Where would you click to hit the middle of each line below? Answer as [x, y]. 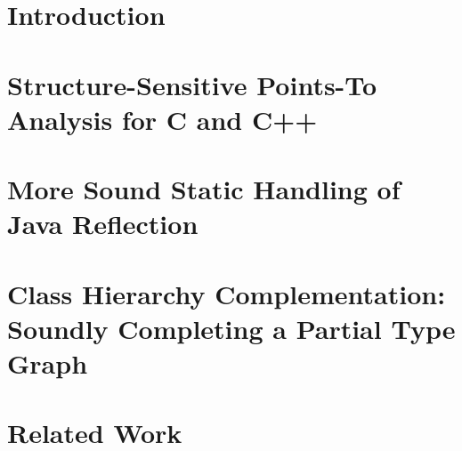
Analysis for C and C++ [162, 119]
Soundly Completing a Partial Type [231, 328]
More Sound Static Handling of [204, 189]
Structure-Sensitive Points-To [192, 84]
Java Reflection [103, 224]
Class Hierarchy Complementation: [227, 293]
